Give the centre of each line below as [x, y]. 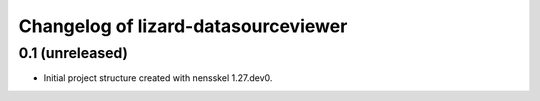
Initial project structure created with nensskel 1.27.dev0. [158, 78]
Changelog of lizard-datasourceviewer [183, 26]
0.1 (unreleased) [73, 53]
